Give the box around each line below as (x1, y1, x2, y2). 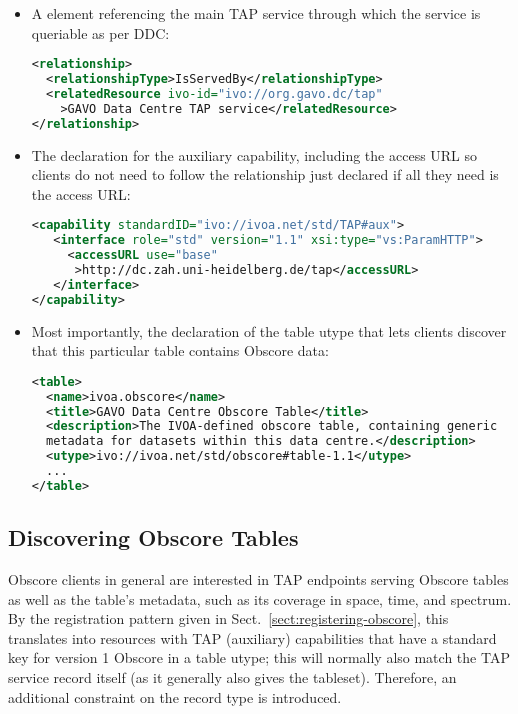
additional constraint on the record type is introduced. (8, 686, 342, 707)
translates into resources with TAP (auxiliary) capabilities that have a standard (8, 627, 497, 648)
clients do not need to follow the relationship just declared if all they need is (31, 164, 499, 185)
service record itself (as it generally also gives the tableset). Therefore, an (8, 666, 457, 687)
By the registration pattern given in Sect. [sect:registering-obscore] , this (8, 608, 449, 629)
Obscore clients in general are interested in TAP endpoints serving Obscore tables (8, 568, 509, 589)
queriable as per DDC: (31, 22, 170, 43)
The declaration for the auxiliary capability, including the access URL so (31, 144, 478, 165)
